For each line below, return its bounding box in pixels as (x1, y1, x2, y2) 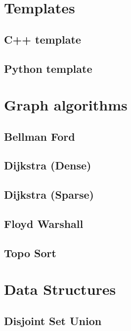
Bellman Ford (4, 128, 75, 144)
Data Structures (4, 279, 116, 299)
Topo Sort (4, 245, 56, 260)
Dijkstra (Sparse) (4, 187, 94, 202)
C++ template (4, 31, 81, 47)
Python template (4, 60, 92, 76)
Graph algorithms (4, 95, 128, 115)
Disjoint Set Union (4, 313, 102, 328)
